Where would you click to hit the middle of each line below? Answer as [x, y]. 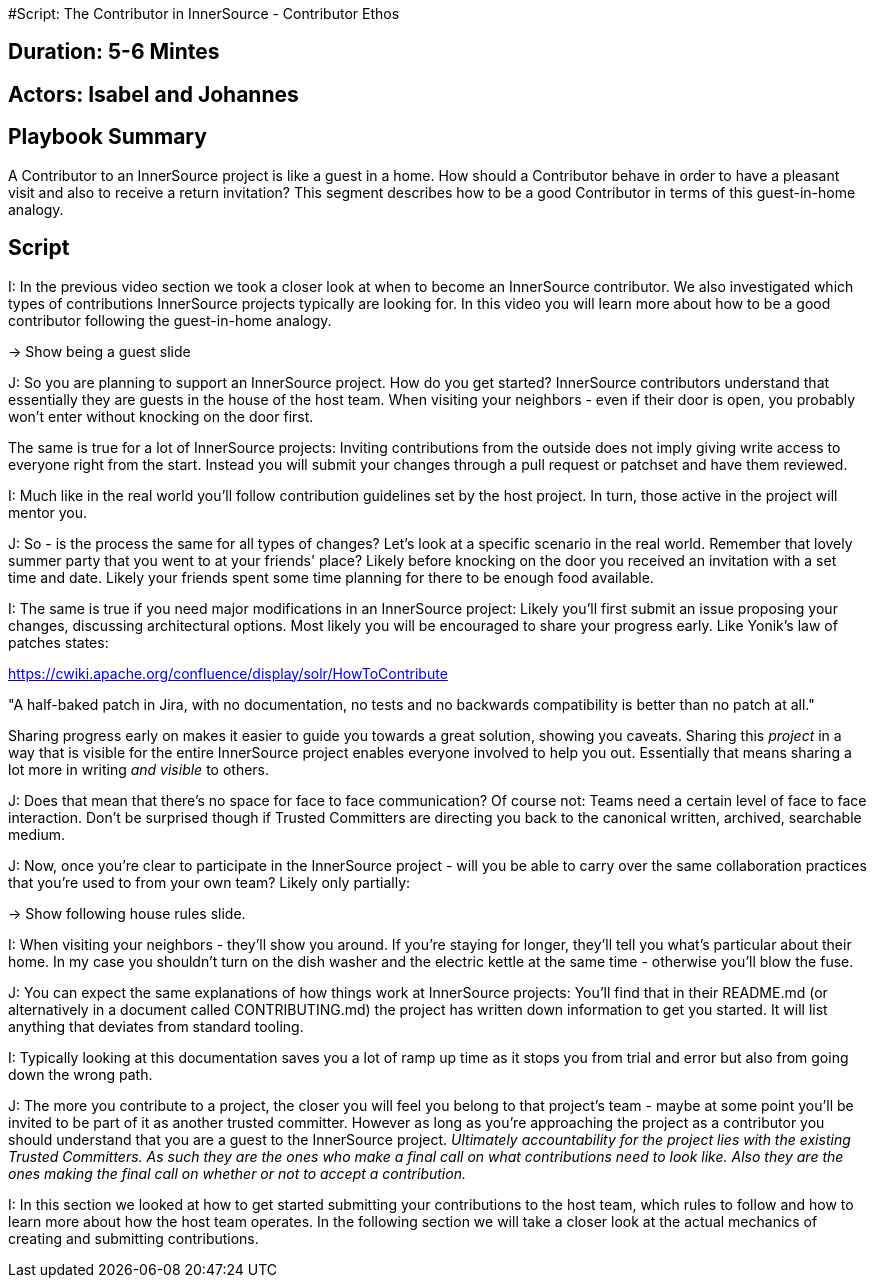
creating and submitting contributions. [133, 1238]
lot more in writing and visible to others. [139, 769]
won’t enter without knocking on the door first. [161, 416]
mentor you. [48, 512]
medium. [36, 834]
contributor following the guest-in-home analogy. [170, 320]
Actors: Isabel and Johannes [153, 94]
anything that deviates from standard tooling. [156, 1026]
